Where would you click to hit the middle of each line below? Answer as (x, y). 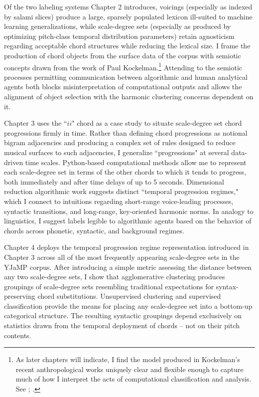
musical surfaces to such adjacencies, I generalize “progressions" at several (117, 152)
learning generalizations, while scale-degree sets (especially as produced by (118, 26)
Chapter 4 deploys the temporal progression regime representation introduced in (127, 247)
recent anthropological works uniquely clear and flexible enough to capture (129, 369)
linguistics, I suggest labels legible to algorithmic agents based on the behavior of (128, 221)
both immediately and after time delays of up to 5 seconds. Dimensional (114, 181)
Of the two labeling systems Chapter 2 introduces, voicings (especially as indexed (128, 6)
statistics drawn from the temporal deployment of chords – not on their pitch (122, 325)
